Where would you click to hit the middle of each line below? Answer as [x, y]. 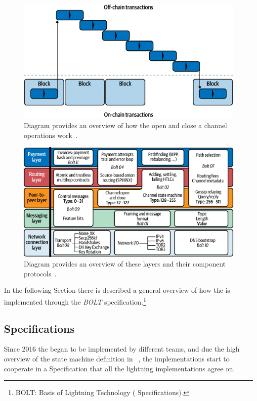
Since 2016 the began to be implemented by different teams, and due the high [122, 349]
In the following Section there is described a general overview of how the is [117, 290]
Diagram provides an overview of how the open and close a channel [126, 125]
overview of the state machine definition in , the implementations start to [117, 358]
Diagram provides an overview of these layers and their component [125, 264]
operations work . [51, 135]
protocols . [40, 273]
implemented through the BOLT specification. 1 [75, 301]
